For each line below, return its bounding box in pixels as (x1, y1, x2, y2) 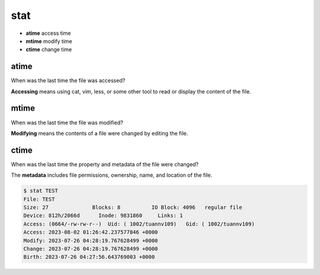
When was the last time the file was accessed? (11, 77, 126, 84)
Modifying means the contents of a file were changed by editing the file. (11, 130, 188, 137)
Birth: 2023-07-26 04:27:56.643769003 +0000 (23, 254, 155, 260)
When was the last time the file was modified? (11, 119, 124, 126)
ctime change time (25, 46, 72, 53)
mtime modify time (25, 37, 72, 44)
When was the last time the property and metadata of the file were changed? (11, 160, 199, 168)
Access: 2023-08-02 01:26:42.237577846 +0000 (23, 229, 158, 236)
